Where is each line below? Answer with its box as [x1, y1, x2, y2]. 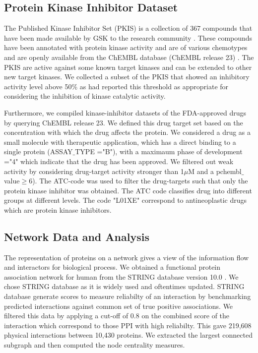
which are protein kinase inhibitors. [4, 204, 112, 215]
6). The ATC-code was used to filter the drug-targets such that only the [29, 176, 248, 186]
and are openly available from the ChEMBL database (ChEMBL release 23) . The [4, 52, 254, 62]
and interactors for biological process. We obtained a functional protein [4, 262, 221, 272]
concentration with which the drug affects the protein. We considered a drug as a [4, 127, 251, 137]
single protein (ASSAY [4, 146, 73, 157]
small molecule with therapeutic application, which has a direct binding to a [4, 136, 236, 147]
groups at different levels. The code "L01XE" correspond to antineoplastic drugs [4, 195, 247, 205]
